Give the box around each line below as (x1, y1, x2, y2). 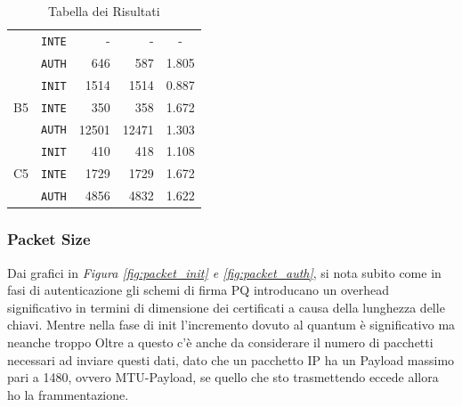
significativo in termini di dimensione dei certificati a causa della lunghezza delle (7, 297, 445, 316)
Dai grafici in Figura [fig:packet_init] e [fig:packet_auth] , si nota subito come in (7, 263, 442, 281)
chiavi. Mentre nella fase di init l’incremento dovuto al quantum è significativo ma (7, 315, 456, 334)
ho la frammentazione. (7, 385, 129, 403)
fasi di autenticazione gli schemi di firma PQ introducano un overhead (7, 281, 390, 299)
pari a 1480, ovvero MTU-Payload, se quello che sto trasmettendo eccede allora (7, 368, 439, 387)
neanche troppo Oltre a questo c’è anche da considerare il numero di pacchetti (7, 332, 434, 351)
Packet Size (7, 228, 91, 250)
